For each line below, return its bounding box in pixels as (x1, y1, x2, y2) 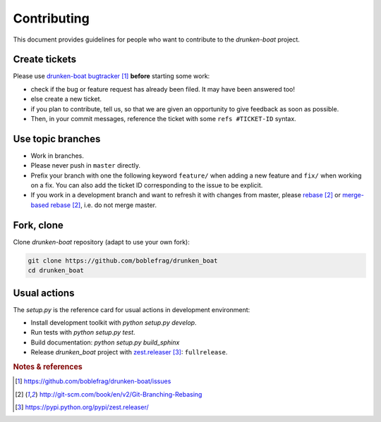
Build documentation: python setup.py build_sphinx (30, 338, 180, 347)
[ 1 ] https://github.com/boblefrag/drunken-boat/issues (15, 377, 171, 385)
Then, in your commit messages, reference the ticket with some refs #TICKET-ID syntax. (30, 115, 296, 123)
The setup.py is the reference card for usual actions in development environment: (13, 305, 250, 314)
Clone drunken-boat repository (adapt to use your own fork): (13, 237, 190, 246)
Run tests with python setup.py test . (30, 328, 135, 337)
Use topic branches (13, 132, 101, 144)
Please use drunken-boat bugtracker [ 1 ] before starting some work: (13, 72, 210, 80)
